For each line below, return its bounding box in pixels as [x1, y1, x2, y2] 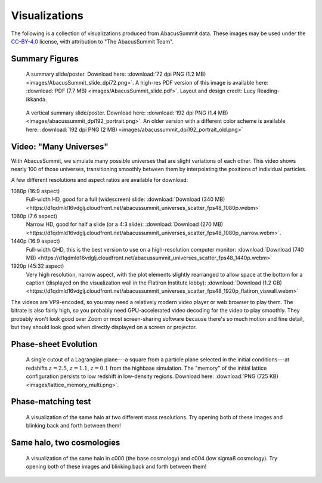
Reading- [256, 87, 280, 95]
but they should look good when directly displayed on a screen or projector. [11, 324, 197, 331]
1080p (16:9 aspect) [11, 187, 60, 194]
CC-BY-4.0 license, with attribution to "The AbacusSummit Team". [11, 38, 174, 45]
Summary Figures [11, 54, 79, 64]
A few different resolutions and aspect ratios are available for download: [11, 177, 188, 184]
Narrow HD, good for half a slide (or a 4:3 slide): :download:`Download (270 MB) [26, 221, 224, 228]
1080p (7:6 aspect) [11, 212, 58, 219]
